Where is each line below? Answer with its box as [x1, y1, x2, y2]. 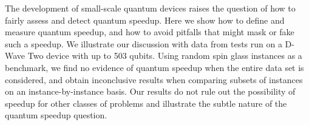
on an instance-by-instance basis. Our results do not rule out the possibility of [5, 85, 296, 98]
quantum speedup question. [5, 109, 107, 121]
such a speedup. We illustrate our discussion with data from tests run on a [5, 37, 282, 50]
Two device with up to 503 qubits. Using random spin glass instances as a [27, 49, 302, 62]
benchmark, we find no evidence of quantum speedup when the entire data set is [5, 61, 304, 73]
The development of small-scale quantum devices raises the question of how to [5, 2, 296, 14]
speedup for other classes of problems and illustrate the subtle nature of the [5, 96, 287, 109]
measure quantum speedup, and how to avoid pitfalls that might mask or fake [5, 25, 294, 38]
